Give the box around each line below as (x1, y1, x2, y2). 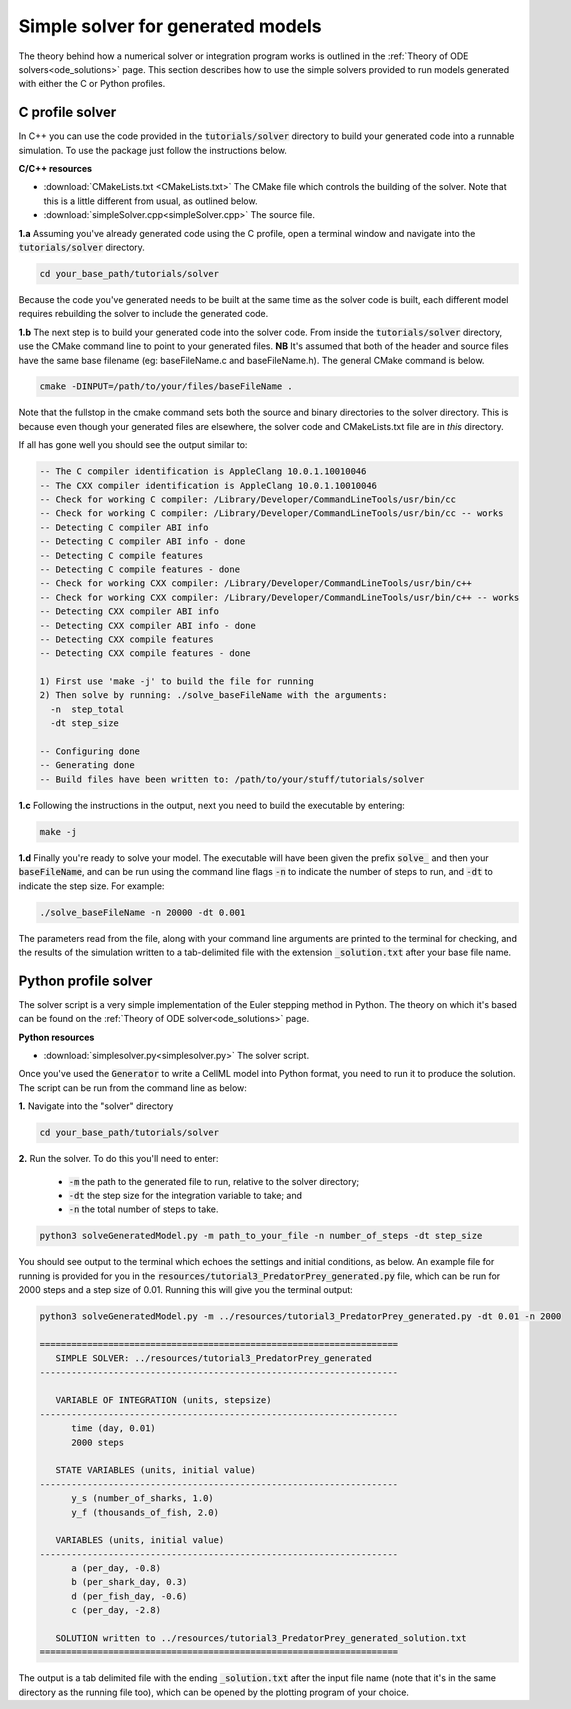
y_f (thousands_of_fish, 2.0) (71, 1506, 220, 1518)
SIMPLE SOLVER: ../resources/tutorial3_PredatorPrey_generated (55, 1353, 372, 1364)
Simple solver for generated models (18, 15, 322, 37)
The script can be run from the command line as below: (18, 1081, 247, 1094)
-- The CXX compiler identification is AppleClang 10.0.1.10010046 (39, 480, 378, 491)
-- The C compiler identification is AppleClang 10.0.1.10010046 (39, 466, 367, 477)
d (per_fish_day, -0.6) (71, 1590, 188, 1602)
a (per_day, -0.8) (71, 1563, 162, 1574)
